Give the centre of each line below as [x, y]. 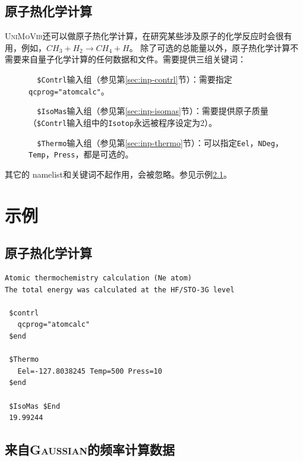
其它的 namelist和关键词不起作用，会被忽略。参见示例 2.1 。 [118, 174]
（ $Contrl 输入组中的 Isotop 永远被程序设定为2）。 [123, 122]
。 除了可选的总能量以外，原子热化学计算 [210, 47]
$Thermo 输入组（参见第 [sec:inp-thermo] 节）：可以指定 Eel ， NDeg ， [160, 142]
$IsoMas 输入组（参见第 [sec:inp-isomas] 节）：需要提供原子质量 [153, 111]
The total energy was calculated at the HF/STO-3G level [120, 290]
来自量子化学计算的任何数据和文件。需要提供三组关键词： [133, 59]
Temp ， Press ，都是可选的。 [81, 154]
